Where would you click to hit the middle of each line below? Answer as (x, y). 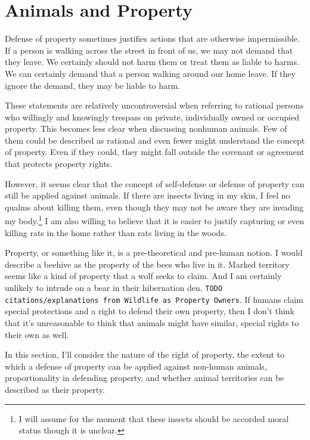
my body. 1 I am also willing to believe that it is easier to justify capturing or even (155, 220)
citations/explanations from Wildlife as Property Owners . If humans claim (154, 299)
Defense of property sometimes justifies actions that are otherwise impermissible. (152, 38)
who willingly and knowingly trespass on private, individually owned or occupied (152, 117)
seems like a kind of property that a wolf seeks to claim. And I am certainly (143, 276)
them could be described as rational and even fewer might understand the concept (155, 140)
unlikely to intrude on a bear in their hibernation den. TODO (114, 288)
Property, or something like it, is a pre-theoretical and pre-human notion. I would (154, 252)
